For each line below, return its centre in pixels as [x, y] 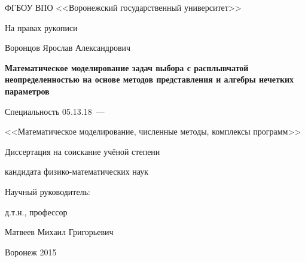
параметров [27, 91]
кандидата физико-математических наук [77, 171]
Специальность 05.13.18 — [55, 111]
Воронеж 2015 [31, 252]
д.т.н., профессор [36, 211]
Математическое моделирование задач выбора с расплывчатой [127, 67]
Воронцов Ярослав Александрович [68, 48]
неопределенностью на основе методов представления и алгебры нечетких [150, 79]
